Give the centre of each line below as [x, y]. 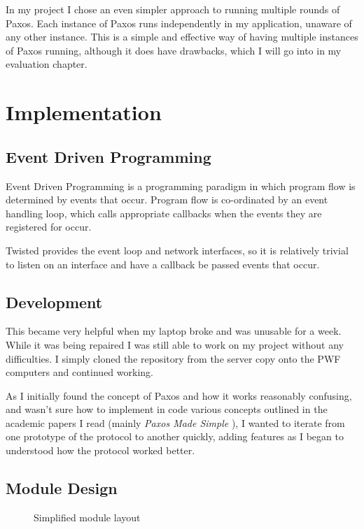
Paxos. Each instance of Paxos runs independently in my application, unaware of [179, 23]
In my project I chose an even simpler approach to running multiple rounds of [173, 9]
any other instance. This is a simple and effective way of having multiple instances [182, 37]
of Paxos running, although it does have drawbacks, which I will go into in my [174, 50]
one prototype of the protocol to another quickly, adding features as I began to [175, 436]
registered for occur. [49, 227]
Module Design [62, 488]
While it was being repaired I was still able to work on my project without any [175, 344]
